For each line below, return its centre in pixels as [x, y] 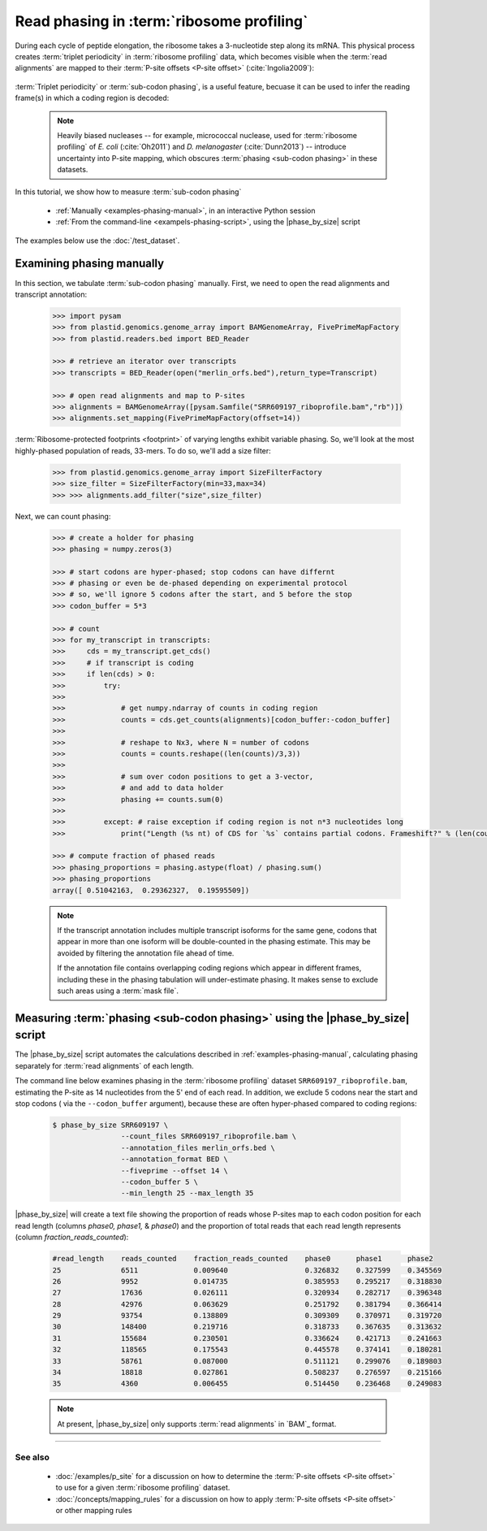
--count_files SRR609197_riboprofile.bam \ [209, 1136]
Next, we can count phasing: [63, 516]
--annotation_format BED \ [175, 1159]
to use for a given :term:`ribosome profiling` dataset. [143, 1488]
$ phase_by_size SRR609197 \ [110, 1125]
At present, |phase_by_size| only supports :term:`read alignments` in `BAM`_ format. [197, 1424]
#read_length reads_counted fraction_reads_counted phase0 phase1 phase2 [243, 1259]
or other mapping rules [94, 1510]
